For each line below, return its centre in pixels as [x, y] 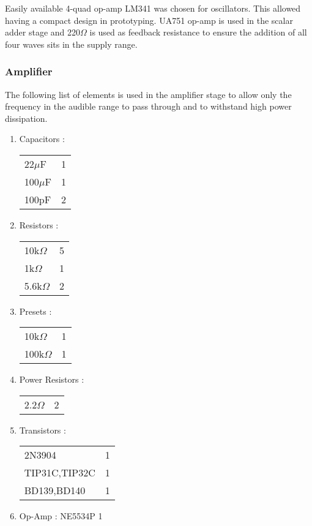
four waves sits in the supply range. [71, 44]
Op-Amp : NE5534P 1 [61, 516]
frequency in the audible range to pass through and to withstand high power [148, 106]
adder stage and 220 [43, 32]
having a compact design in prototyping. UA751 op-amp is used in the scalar [149, 20]
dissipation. [26, 118]
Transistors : [43, 430]
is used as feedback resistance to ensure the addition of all [198, 32]
